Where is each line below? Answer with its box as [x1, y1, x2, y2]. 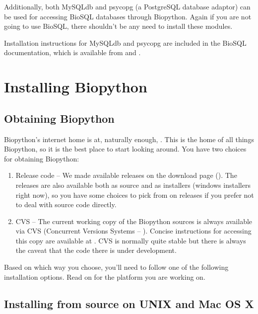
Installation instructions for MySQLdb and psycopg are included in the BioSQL [4, 37, 247, 48]
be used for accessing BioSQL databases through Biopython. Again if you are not [4, 11, 252, 21]
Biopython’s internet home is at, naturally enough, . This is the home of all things [4, 134, 254, 144]
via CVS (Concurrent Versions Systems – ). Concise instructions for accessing [15, 226, 252, 236]
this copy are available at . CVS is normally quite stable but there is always [15, 235, 246, 245]
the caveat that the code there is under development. [15, 245, 177, 255]
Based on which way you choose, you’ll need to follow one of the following [4, 262, 229, 272]
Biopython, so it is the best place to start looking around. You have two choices [4, 144, 247, 154]
